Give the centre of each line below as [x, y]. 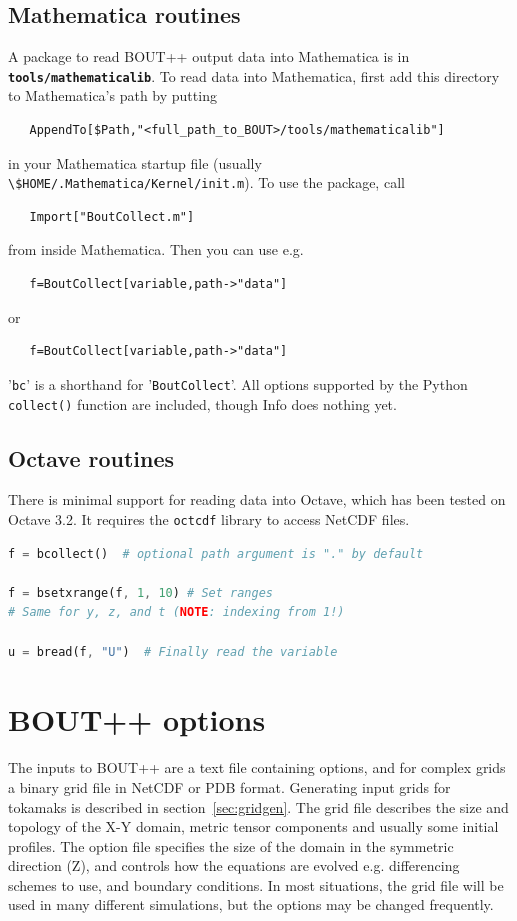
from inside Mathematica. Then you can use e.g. [156, 249]
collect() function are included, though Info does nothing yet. [202, 403]
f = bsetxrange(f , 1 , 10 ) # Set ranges [140, 592]
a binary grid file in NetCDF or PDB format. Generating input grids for [229, 786]
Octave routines [91, 457]
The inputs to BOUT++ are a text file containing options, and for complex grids [257, 767]
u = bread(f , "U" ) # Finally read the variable [173, 651]
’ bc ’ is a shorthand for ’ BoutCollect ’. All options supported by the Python [238, 383]
